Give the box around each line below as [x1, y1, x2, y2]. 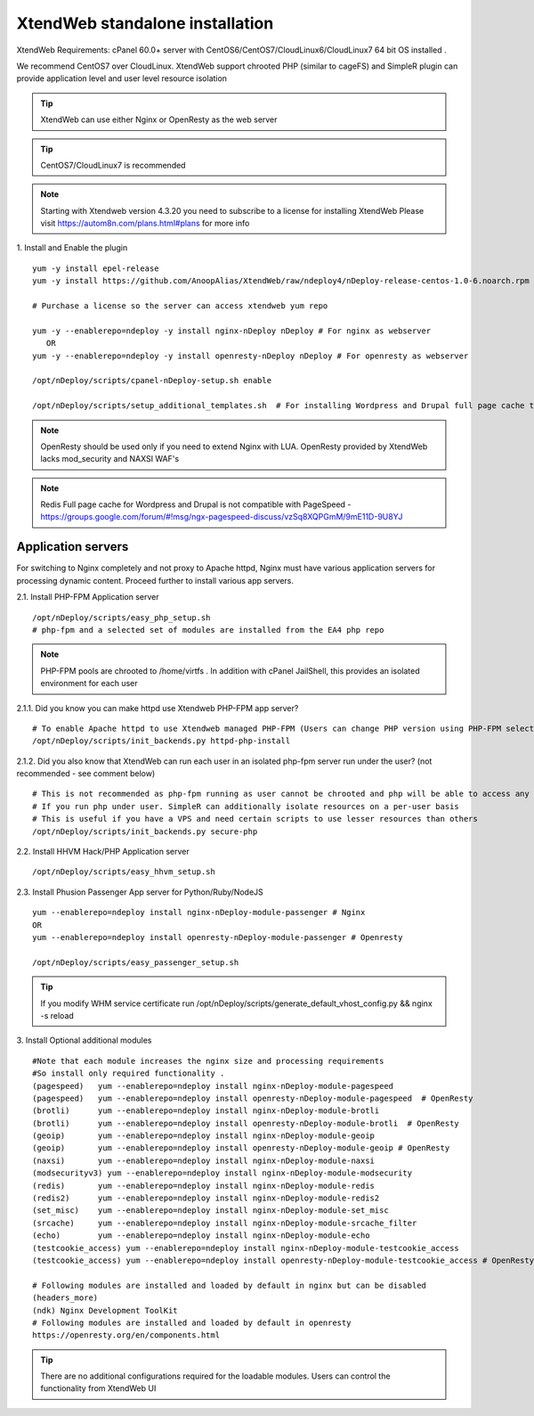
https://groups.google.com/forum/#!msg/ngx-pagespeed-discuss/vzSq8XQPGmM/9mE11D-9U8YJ [40, 512, 403, 522]
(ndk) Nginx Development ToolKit [32, 1306, 178, 1315]
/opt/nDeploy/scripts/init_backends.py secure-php [32, 826, 258, 837]
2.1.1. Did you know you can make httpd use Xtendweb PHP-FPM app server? [16, 702, 299, 713]
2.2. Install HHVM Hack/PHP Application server [16, 847, 190, 857]
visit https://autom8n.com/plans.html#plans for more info [40, 218, 250, 229]
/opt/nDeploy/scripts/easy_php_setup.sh [32, 612, 211, 623]
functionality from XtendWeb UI [40, 1383, 157, 1394]
